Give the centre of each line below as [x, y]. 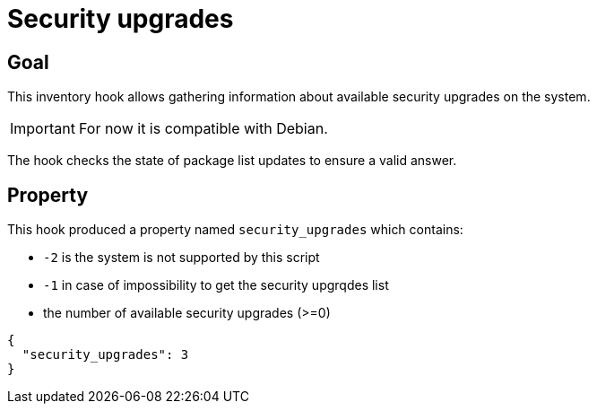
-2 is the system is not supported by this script [182, 258]
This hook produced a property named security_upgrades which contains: [235, 230]
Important [43, 129]
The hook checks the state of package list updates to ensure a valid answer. [232, 161]
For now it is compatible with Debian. [203, 129]
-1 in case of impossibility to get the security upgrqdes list [216, 285]
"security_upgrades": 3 [105, 355]
